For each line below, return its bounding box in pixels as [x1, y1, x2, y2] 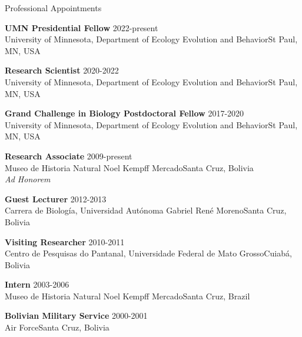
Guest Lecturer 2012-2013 [5, 192, 107, 205]
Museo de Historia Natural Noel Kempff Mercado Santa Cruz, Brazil [5, 289, 250, 302]
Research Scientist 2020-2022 [5, 64, 119, 76]
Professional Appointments [5, 2, 102, 14]
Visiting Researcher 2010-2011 [5, 235, 125, 248]
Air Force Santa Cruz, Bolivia [5, 321, 109, 333]
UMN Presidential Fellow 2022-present [5, 21, 158, 34]
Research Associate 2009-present [5, 149, 132, 162]
